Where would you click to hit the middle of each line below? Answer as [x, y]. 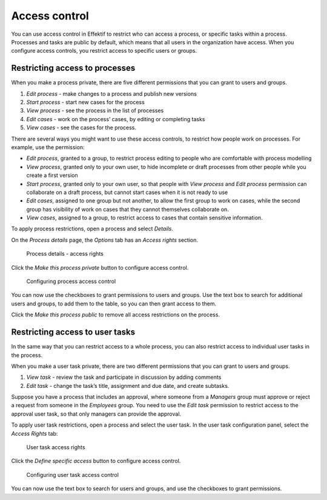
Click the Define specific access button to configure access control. [96, 461]
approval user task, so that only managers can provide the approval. [96, 414]
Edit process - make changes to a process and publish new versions [111, 93]
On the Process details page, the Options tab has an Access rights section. [105, 240]
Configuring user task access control [73, 475]
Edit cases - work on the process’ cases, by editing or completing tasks [116, 119]
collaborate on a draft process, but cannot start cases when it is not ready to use [127, 192]
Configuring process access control [71, 281]
